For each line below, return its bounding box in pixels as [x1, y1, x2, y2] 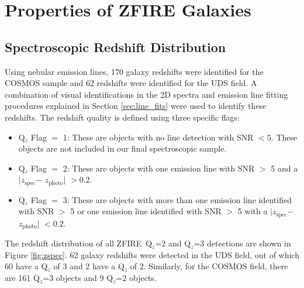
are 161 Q [5, 272, 40, 284]
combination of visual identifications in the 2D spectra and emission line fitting [5, 88, 288, 100]
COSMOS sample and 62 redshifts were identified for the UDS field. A [5, 77, 257, 89]
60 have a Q [5, 260, 48, 272]
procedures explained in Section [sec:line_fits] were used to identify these [5, 100, 267, 112]
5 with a [237, 205, 268, 217]
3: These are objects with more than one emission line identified [63, 193, 292, 205]
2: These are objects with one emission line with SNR [63, 162, 255, 174]
